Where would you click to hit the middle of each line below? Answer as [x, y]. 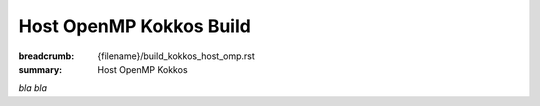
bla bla [33, 88]
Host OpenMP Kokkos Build [135, 26]
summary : [40, 69]
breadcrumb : [46, 56]
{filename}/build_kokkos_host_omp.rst [176, 56]
